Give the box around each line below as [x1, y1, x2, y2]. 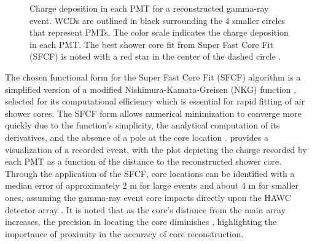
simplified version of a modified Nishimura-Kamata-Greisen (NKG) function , [5, 82, 296, 95]
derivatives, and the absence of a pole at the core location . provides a [5, 130, 268, 143]
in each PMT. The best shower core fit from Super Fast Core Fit [29, 37, 273, 50]
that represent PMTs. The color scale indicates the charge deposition [29, 26, 289, 39]
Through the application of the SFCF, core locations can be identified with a [5, 167, 295, 179]
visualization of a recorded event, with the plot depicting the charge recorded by [5, 143, 307, 155]
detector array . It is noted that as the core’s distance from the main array [5, 203, 286, 216]
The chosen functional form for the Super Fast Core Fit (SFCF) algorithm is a [5, 70, 301, 83]
